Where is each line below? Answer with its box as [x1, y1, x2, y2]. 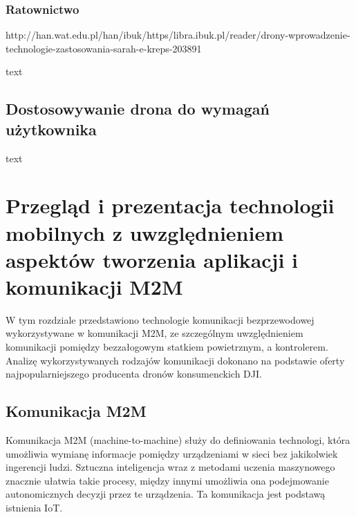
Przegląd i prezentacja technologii [6, 191, 335, 220]
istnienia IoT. [6, 500, 63, 515]
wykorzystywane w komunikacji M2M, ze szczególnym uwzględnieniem [6, 326, 303, 340]
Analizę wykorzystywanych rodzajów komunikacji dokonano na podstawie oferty [6, 353, 345, 367]
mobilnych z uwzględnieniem [6, 218, 283, 246]
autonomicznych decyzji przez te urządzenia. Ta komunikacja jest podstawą [6, 487, 326, 501]
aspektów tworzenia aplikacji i [6, 245, 299, 273]
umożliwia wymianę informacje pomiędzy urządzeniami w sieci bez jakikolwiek [6, 446, 338, 460]
